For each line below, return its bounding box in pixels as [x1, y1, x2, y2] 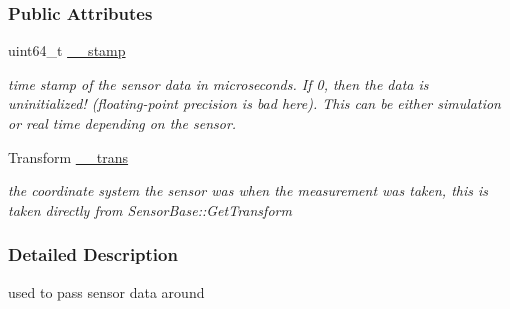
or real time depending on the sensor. [8, 113, 237, 133]
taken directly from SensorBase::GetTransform [8, 199, 292, 220]
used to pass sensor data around [8, 281, 205, 302]
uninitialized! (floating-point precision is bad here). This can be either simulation [8, 93, 501, 114]
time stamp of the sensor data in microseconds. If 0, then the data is [8, 73, 429, 94]
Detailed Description [8, 242, 178, 267]
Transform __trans [8, 146, 129, 167]
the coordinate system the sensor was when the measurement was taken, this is [8, 180, 488, 201]
